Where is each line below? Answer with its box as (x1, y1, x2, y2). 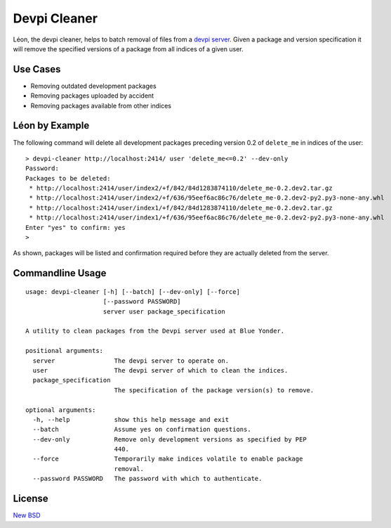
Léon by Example (13, 120, 90, 131)
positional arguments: (25, 347, 104, 355)
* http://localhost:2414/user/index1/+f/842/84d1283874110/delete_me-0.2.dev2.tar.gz (29, 204, 333, 212)
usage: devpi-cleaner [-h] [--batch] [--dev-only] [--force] (25, 288, 240, 295)
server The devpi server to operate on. (32, 356, 230, 365)
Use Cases (13, 63, 61, 75)
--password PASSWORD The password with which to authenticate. (32, 475, 263, 483)
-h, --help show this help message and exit (32, 416, 230, 423)
